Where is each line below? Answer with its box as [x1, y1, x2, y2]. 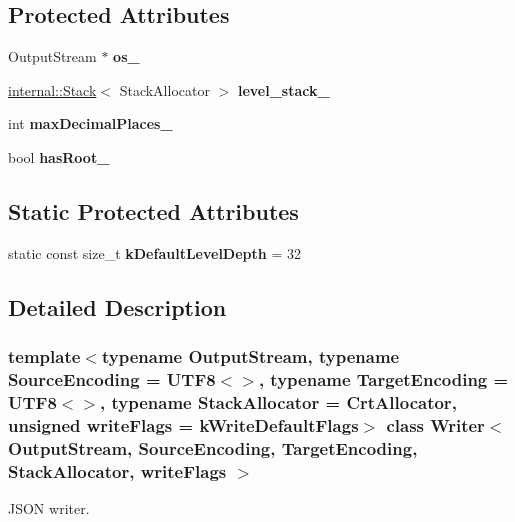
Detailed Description [8, 291, 227, 322]
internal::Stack [8, 79, 97, 100]
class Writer [386, 412, 485, 437]
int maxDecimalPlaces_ [8, 113, 173, 134]
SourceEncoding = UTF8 [8, 367, 216, 391]
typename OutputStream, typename [101, 344, 400, 369]
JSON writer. [8, 497, 90, 518]
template [8, 344, 81, 369]
